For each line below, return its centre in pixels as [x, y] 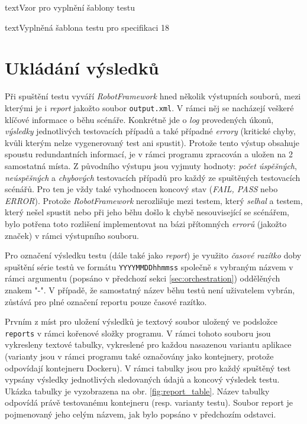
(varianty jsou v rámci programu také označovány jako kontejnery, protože [139, 356]
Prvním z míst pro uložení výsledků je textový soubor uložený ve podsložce [141, 321]
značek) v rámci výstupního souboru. [72, 235]
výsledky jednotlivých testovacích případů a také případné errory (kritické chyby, [150, 131]
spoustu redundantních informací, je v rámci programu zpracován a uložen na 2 [149, 154]
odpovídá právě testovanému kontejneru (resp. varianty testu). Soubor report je [149, 402]
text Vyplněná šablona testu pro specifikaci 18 [87, 27]
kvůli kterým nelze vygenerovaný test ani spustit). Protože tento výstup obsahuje [152, 142]
